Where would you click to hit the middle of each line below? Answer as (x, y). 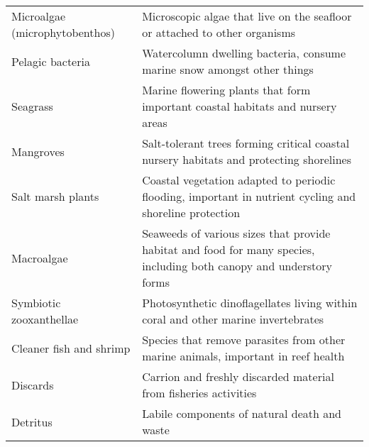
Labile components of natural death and (242, 413)
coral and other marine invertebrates (233, 319)
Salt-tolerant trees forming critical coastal (246, 143)
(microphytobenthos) (63, 32)
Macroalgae (40, 258)
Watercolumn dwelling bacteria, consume (244, 53)
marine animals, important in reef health (243, 356)
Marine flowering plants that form (226, 90)
